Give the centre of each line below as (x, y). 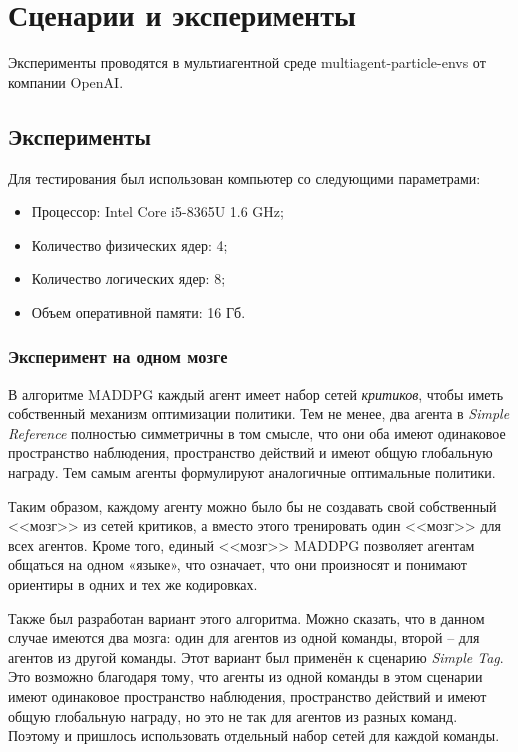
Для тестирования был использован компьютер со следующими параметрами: (244, 177)
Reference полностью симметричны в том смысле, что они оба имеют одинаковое (257, 432)
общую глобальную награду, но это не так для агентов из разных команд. (233, 715)
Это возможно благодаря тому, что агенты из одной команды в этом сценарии (245, 676)
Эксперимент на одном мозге (118, 356)
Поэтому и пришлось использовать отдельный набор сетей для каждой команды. (254, 735)
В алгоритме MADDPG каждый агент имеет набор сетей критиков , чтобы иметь (256, 393)
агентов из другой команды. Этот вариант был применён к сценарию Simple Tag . (256, 656)
